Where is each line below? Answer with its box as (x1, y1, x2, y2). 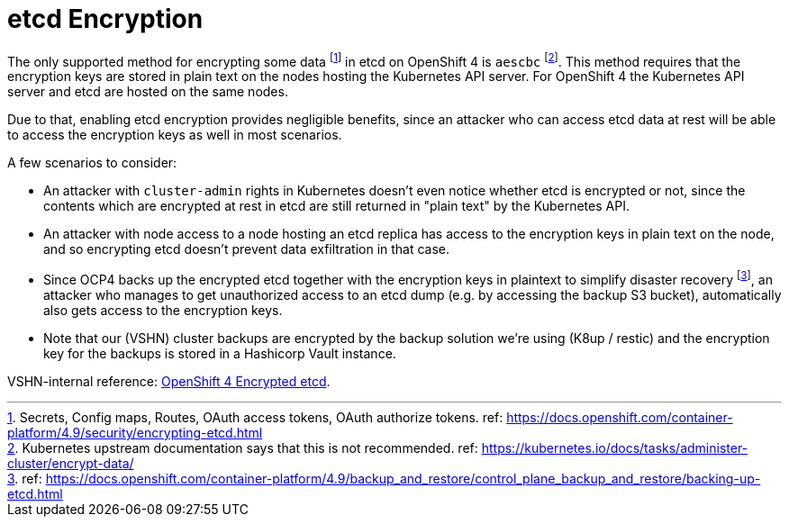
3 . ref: (7, 471, 42, 487)
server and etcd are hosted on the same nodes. (7, 84, 288, 100)
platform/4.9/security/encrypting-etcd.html (7, 425, 263, 441)
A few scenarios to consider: (7, 155, 177, 171)
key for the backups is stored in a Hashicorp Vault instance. (43, 346, 396, 362)
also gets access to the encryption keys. (43, 303, 283, 319)
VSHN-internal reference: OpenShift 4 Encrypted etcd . (7, 374, 331, 390)
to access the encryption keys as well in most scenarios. (7, 127, 342, 143)
